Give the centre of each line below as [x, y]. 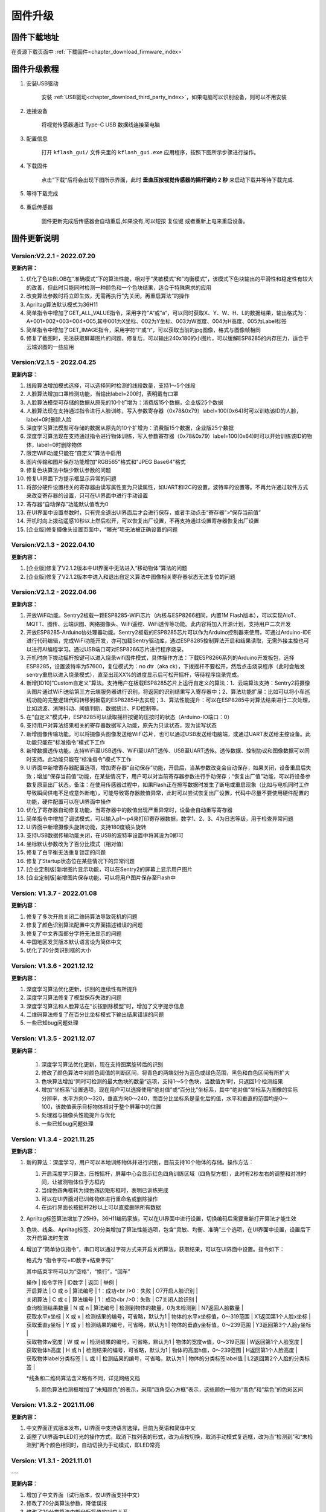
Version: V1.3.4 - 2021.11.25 [53, 1139]
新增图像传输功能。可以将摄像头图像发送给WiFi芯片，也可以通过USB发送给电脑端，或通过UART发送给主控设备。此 [168, 734]
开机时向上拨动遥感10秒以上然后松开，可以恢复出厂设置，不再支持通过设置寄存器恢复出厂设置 [143, 521]
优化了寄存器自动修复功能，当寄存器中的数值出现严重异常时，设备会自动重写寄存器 [129, 810]
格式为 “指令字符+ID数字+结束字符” [70, 1260]
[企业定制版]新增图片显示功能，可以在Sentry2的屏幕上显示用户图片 [110, 869]
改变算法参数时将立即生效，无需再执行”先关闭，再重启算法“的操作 [108, 296]
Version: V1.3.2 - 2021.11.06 [53, 1405]
